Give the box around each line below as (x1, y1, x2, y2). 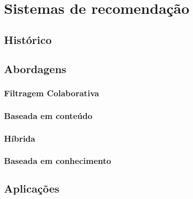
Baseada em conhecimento (4, 155, 111, 167)
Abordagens (4, 61, 66, 76)
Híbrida (4, 132, 35, 144)
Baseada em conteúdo (4, 109, 93, 121)
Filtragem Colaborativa (4, 86, 99, 99)
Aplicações (4, 180, 60, 196)
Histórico (4, 32, 52, 47)
